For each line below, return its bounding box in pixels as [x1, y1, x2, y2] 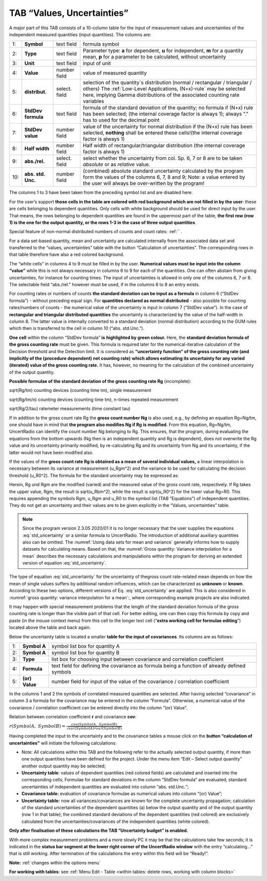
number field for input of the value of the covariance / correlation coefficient [51, 678, 229, 685]
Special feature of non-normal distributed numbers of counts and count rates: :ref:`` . [9, 229, 182, 235]
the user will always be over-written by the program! [83, 180, 205, 187]
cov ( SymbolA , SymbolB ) [71, 722, 117, 727]
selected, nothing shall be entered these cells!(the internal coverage [83, 129, 242, 136]
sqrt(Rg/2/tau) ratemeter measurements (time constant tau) [9, 406, 131, 412]
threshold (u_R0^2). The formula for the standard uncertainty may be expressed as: [9, 472, 179, 478]
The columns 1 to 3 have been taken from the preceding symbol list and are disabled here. [9, 189, 193, 195]
